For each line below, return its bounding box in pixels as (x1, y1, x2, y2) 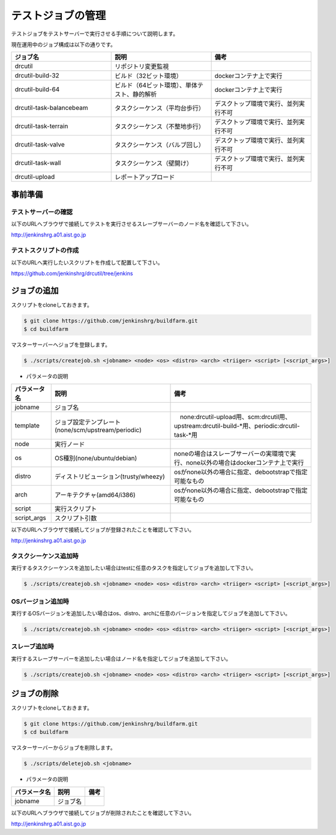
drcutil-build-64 (14, 85, 60, 94)
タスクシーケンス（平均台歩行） (115, 104, 205, 112)
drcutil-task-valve (14, 140, 65, 149)
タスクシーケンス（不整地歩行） (115, 122, 205, 131)
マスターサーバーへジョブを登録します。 (11, 341, 111, 348)
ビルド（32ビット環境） (115, 72, 182, 80)
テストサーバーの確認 (11, 208, 73, 216)
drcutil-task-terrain (14, 122, 68, 130)
